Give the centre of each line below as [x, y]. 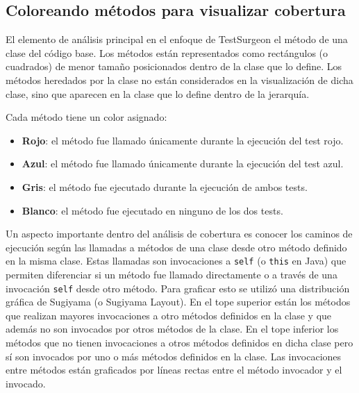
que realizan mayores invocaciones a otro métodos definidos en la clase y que [169, 315]
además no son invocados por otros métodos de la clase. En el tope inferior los [172, 329]
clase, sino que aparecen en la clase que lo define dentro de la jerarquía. [158, 93]
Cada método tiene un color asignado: [86, 117]
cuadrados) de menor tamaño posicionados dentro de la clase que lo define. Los [174, 66]
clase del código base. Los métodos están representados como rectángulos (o [167, 52]
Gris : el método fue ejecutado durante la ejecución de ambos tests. [165, 186]
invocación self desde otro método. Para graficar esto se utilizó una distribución [178, 288]
